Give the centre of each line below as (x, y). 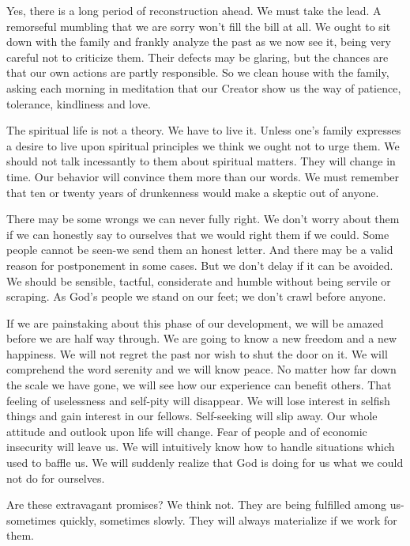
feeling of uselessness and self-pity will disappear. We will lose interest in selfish (198, 400)
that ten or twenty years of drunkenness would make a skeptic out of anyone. (193, 192)
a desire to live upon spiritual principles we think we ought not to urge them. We (203, 145)
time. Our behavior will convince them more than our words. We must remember (203, 176)
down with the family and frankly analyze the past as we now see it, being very (199, 42)
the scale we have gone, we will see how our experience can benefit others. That (199, 385)
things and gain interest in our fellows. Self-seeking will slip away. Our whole (192, 416)
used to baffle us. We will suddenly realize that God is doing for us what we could (205, 463)
